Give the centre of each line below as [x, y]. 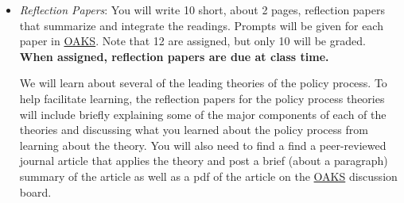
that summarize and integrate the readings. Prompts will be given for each [201, 25]
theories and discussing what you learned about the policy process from [194, 130]
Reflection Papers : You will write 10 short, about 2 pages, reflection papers [202, 10]
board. [35, 192]
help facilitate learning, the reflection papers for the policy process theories [202, 98]
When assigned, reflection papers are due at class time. [174, 56]
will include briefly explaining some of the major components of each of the [203, 114]
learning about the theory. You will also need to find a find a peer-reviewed [203, 145]
